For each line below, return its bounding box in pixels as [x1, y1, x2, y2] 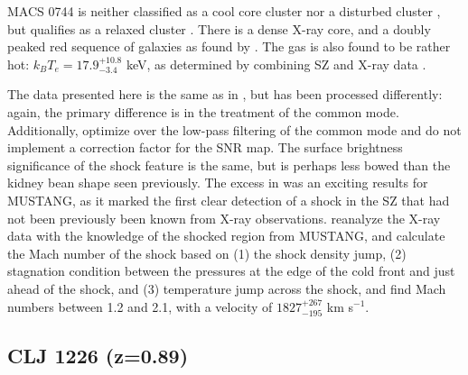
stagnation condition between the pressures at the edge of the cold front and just [7, 261, 455, 280]
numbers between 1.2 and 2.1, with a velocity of [7, 297, 273, 316]
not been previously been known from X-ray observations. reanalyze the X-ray [7, 208, 441, 227]
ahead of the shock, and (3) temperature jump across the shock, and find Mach [7, 279, 446, 297]
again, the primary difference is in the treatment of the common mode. [7, 102, 399, 121]
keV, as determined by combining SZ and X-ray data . [126, 54, 426, 73]
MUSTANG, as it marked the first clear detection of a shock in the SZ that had [7, 190, 450, 209]
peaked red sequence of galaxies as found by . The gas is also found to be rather [7, 37, 451, 56]
